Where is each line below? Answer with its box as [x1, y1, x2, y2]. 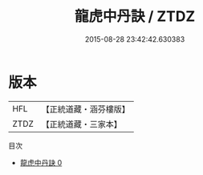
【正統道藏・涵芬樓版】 [41, 104, 131, 115]
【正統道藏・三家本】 [41, 118, 123, 129]
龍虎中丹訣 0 [19, 157, 63, 167]
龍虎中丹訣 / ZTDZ [74, 7, 196, 26]
